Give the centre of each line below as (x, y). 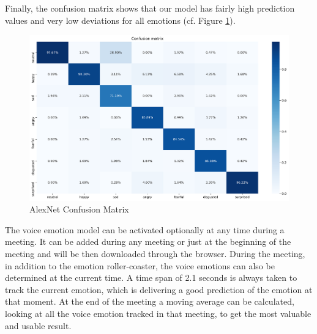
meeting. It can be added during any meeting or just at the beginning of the (148, 241)
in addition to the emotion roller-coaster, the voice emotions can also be (140, 265)
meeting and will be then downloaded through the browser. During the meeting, (155, 254)
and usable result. (38, 325)
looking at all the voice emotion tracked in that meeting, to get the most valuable (158, 313)
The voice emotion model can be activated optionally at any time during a (145, 229)
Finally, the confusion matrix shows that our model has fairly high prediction (150, 8)
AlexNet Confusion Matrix (79, 209)
